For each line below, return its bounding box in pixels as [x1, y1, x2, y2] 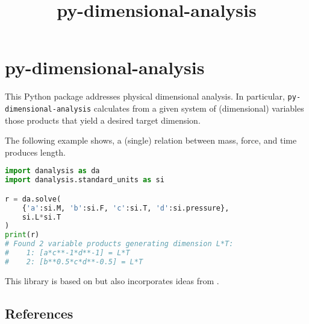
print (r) [5, 230, 40, 240]
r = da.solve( [5, 194, 61, 203]
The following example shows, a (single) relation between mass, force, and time [5, 134, 297, 147]
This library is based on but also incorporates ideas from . [5, 274, 219, 287]
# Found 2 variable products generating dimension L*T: [5, 240, 234, 249]
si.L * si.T [22, 212, 61, 221]
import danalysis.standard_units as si [5, 176, 164, 185]
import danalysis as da [5, 167, 100, 176]
